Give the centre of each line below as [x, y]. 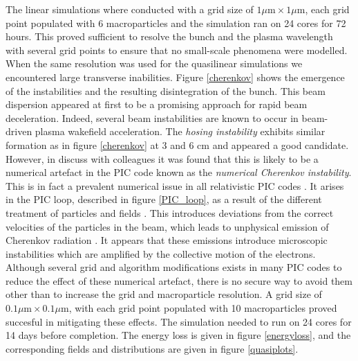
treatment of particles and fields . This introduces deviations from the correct [170, 212]
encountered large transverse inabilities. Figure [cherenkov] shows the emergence [175, 77]
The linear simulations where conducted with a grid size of [130, 9]
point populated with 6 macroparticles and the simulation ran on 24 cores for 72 [176, 23]
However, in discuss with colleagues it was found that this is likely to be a [162, 158]
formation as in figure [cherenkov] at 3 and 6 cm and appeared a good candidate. [177, 144]
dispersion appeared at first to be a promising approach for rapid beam [157, 104]
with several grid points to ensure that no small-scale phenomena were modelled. [177, 50]
